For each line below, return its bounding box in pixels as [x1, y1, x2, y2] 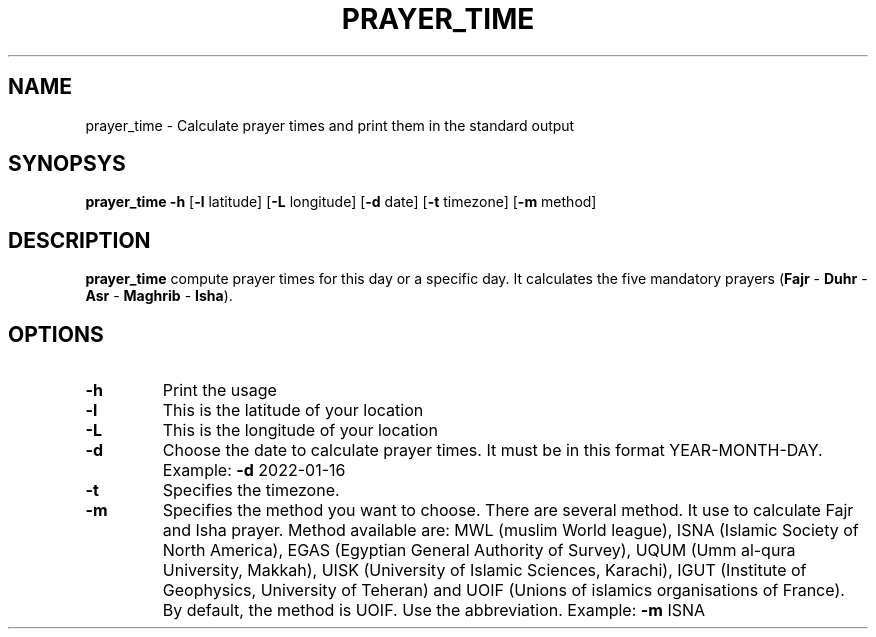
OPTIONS [8, 321, 104, 347]
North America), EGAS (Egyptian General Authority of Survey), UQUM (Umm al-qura [162, 540, 796, 561]
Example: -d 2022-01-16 [162, 460, 346, 481]
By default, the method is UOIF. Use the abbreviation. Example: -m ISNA [162, 600, 706, 621]
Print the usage [162, 380, 277, 401]
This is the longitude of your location [162, 420, 438, 441]
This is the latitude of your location [162, 400, 424, 421]
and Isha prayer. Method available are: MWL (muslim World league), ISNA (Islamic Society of [162, 520, 859, 541]
